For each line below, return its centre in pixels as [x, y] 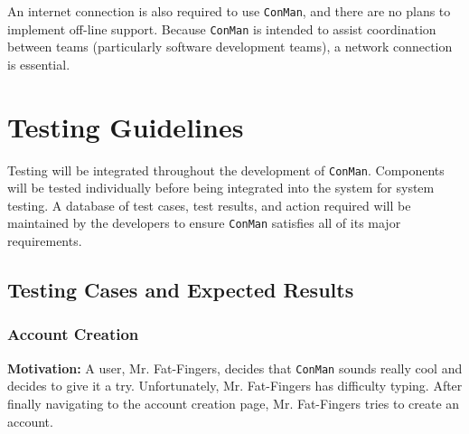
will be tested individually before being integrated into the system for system [221, 188]
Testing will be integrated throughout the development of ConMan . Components [226, 170]
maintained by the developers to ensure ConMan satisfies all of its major [204, 223]
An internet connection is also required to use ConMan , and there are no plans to [229, 11]
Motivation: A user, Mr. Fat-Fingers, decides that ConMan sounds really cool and [235, 368]
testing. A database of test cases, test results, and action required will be [209, 205]
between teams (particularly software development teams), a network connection [230, 47]
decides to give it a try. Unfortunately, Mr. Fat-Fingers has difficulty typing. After [235, 386]
